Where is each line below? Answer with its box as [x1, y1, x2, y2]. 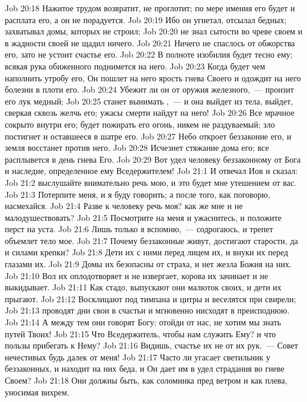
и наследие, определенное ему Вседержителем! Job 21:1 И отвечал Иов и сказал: [5, 164, 298, 177]
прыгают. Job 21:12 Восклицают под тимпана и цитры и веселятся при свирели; [5, 292, 296, 305]
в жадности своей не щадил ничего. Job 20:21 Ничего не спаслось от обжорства [5, 36, 295, 49]
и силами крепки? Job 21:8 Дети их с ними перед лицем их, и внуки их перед [5, 246, 289, 258]
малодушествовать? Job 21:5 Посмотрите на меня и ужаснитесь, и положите [5, 211, 282, 223]
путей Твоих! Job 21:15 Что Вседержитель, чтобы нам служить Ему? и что [5, 327, 276, 340]
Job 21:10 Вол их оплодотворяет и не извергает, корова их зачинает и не [5, 269, 268, 281]
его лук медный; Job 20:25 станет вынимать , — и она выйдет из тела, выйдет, [5, 94, 293, 107]
